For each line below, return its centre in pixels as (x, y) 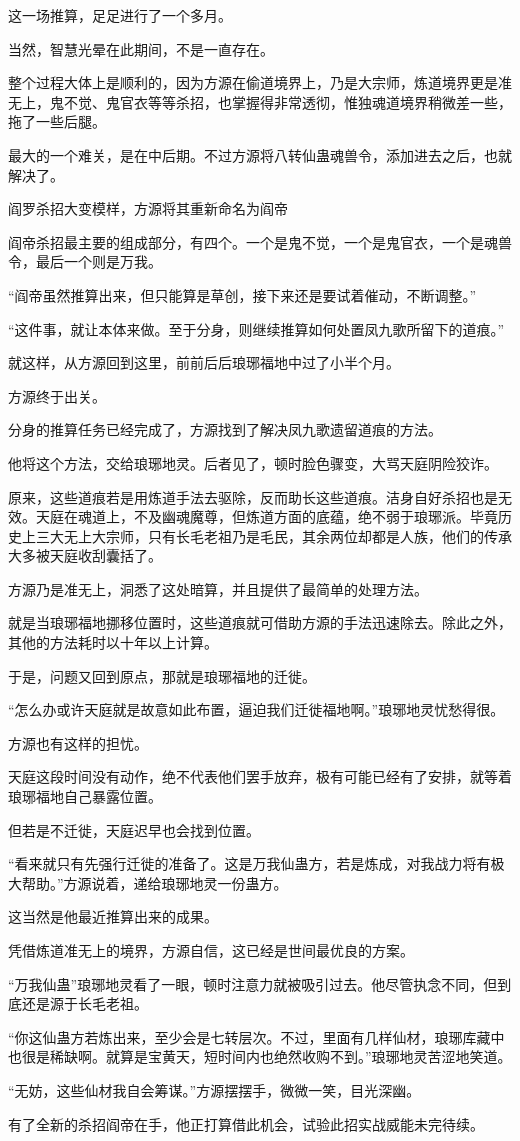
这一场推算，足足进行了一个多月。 (120, 15)
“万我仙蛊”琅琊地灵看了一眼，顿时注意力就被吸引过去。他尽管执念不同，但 (253, 983)
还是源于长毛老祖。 (84, 1003)
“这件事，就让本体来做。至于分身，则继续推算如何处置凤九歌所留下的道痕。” (256, 328)
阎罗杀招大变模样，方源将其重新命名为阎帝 (148, 208)
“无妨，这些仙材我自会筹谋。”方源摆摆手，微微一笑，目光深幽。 (214, 1089)
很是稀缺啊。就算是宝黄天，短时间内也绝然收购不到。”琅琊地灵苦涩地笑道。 (266, 1056)
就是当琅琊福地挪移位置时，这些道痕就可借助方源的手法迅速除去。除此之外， (260, 622)
